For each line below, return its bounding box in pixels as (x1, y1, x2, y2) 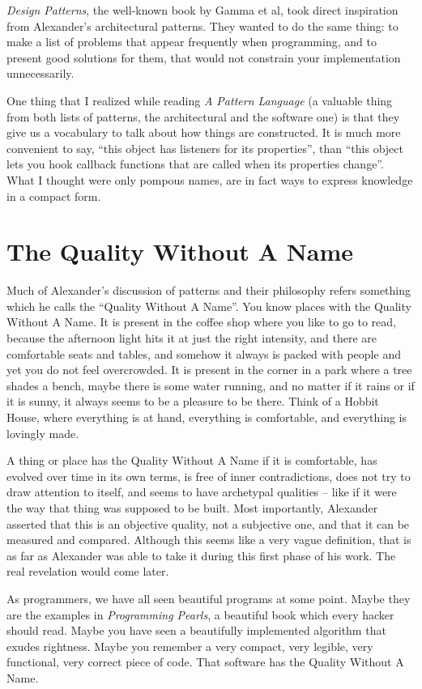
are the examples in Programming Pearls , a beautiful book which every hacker (6, 606, 394, 623)
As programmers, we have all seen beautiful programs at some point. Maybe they (6, 589, 411, 606)
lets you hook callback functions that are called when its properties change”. (6, 155, 384, 172)
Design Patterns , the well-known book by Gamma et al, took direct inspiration (6, 2, 399, 18)
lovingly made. (6, 424, 79, 441)
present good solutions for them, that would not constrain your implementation (6, 49, 401, 66)
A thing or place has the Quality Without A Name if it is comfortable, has (6, 452, 377, 469)
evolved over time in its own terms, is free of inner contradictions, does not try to (6, 467, 411, 484)
